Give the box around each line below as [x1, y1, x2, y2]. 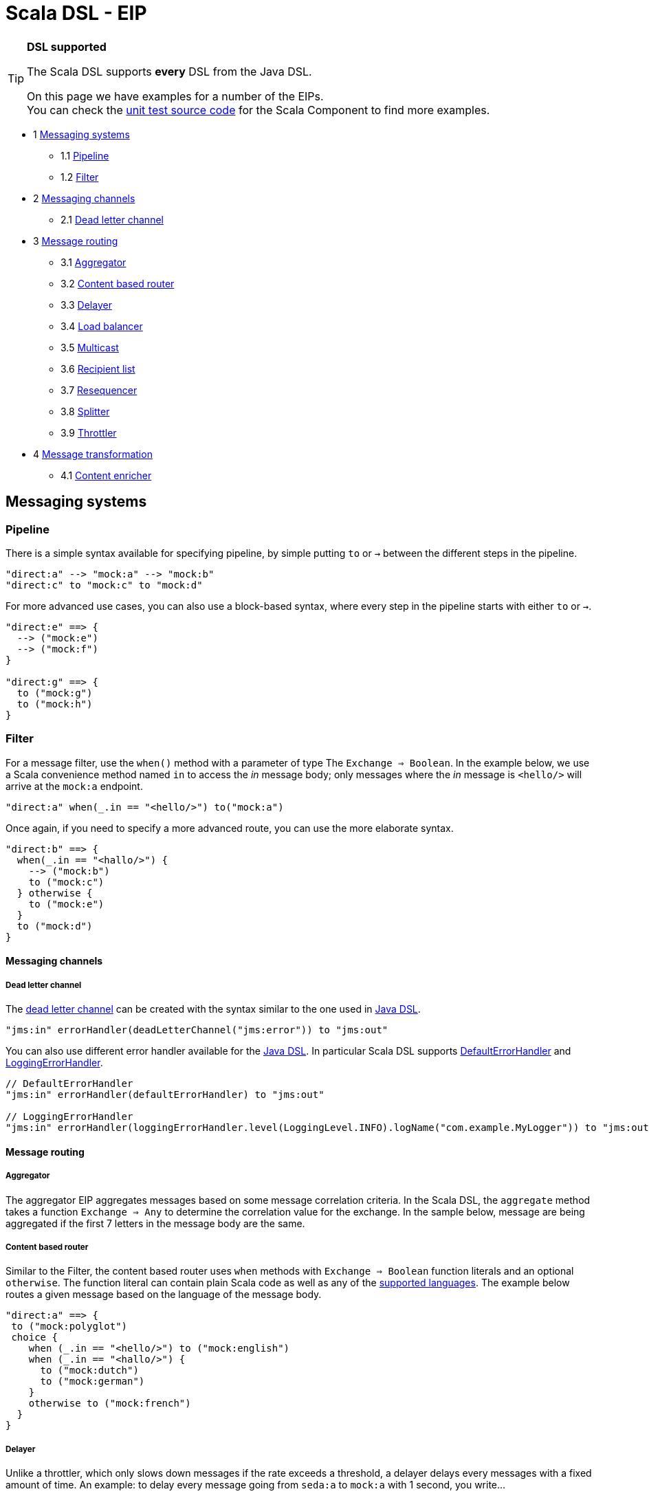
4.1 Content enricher [60, 469, 152, 481]
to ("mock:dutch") [40, 1365, 139, 1376]
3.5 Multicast [60, 341, 119, 353]
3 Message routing [33, 234, 118, 247]
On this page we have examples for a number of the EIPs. [27, 89, 324, 103]
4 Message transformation [33, 448, 153, 460]
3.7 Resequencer [60, 384, 137, 396]
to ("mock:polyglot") [11, 1321, 128, 1332]
